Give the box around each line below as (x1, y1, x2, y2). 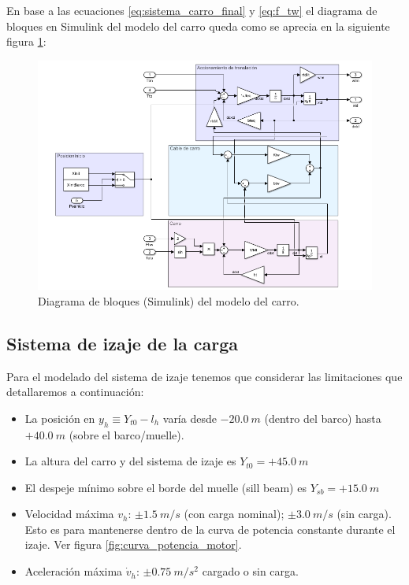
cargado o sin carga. (202, 563, 299, 579)
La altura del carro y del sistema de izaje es (24, 453, 236, 469)
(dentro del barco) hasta (264, 409, 381, 426)
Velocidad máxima (24, 505, 114, 522)
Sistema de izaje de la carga (6, 331, 239, 355)
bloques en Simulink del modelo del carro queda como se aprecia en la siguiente (6, 17, 390, 34)
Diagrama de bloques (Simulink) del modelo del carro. (38, 292, 299, 309)
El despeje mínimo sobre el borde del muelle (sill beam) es (24, 479, 307, 495)
